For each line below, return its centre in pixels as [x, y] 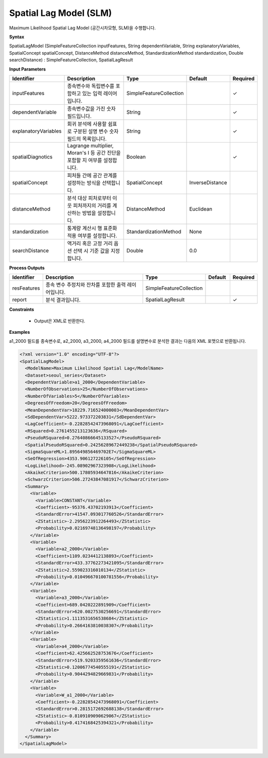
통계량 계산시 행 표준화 [92, 228]
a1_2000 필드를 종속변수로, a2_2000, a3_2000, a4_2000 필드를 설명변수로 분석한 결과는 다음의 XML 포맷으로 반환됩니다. [128, 341]
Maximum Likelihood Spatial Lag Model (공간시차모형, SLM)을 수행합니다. [82, 28]
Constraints [22, 309]
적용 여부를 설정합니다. [92, 235]
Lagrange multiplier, [90, 146]
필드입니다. [79, 116]
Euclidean [201, 209]
